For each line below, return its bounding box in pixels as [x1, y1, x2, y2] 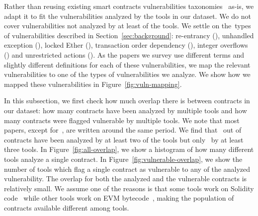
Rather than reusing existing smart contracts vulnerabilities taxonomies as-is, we [4, 1, 254, 11]
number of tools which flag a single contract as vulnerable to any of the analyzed [4, 163, 251, 174]
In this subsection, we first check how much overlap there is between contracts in [4, 95, 250, 106]
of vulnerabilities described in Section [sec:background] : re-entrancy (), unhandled [4, 30, 254, 40]
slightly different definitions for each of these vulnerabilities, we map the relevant [4, 59, 251, 70]
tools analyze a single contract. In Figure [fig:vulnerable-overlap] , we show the [4, 153, 243, 164]
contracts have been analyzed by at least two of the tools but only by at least [4, 134, 244, 144]
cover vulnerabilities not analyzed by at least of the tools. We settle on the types [4, 20, 251, 31]
